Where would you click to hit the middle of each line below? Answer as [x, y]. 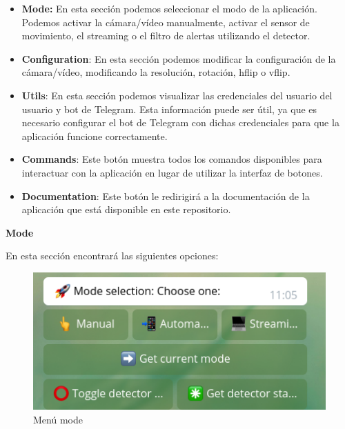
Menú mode [58, 420]
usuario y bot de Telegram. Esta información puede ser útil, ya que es [169, 109]
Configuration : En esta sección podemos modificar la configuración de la [179, 58]
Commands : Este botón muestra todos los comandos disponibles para [172, 159]
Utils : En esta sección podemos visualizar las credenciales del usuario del [177, 95]
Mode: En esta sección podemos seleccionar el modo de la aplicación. [169, 8]
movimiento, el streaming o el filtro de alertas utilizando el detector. [166, 36]
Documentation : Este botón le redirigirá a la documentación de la [166, 196]
